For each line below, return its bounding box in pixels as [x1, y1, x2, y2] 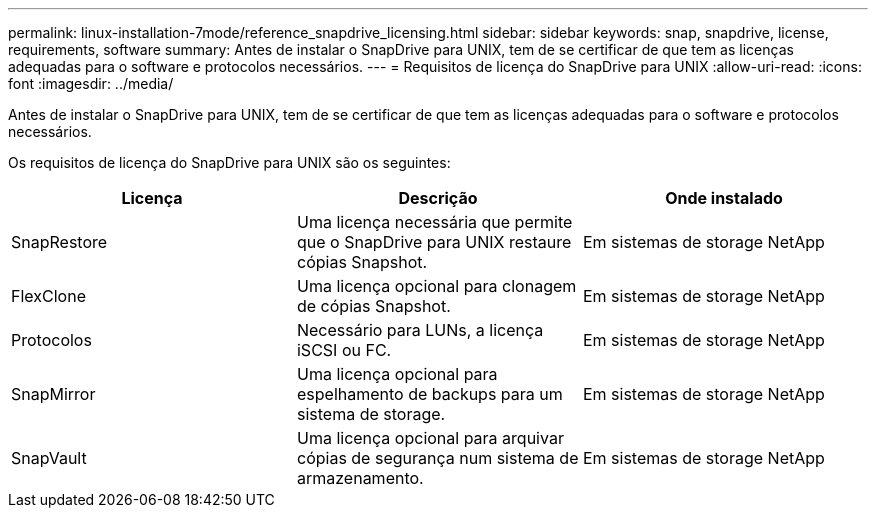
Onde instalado [665, 188, 783, 208]
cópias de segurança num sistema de [296, 448, 579, 468]
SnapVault [11, 448, 87, 468]
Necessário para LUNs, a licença [296, 320, 544, 340]
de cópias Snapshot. [296, 296, 451, 316]
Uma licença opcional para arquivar [296, 428, 564, 448]
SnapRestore [11, 232, 108, 252]
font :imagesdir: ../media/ [8, 75, 174, 92]
